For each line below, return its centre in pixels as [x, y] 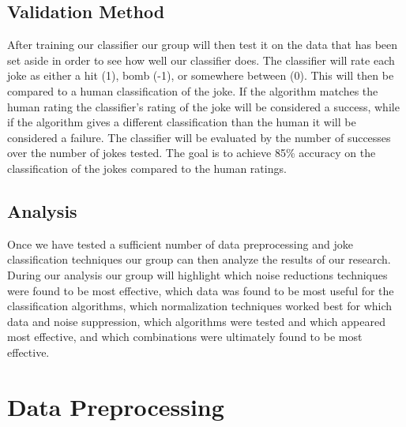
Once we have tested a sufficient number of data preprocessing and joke [180, 243]
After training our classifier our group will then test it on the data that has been [203, 45]
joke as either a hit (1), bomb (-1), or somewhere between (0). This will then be [201, 75]
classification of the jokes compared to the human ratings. [147, 168]
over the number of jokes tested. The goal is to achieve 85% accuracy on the [192, 153]
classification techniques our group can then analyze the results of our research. [199, 259]
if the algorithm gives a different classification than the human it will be [182, 122]
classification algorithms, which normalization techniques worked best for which [200, 306]
